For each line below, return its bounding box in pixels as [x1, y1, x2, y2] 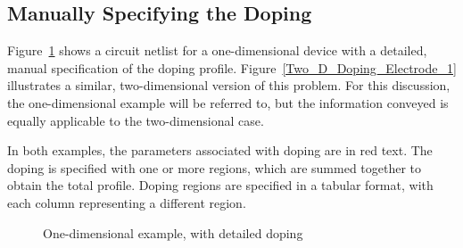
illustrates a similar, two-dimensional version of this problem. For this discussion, [7, 76, 451, 95]
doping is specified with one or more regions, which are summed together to [7, 158, 422, 177]
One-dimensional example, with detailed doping [43, 223, 303, 242]
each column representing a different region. [7, 193, 246, 211]
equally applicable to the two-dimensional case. [7, 111, 264, 129]
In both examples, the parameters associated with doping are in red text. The [7, 141, 433, 160]
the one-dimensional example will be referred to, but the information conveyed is [7, 93, 449, 112]
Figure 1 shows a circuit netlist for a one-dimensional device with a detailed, [7, 41, 427, 60]
